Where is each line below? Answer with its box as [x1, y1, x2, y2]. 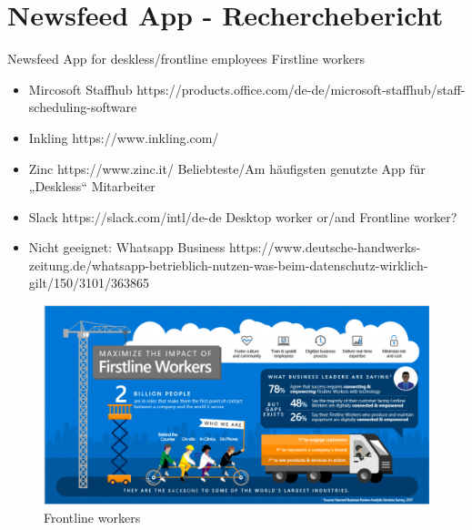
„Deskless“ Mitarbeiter [28, 177, 156, 196]
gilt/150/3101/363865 [28, 273, 150, 292]
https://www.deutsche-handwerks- [229, 238, 421, 257]
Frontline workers [44, 507, 141, 526]
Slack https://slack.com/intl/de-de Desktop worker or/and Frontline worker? [28, 207, 457, 226]
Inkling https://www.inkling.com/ [28, 127, 219, 147]
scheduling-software [28, 97, 137, 117]
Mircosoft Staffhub [28, 79, 133, 98]
